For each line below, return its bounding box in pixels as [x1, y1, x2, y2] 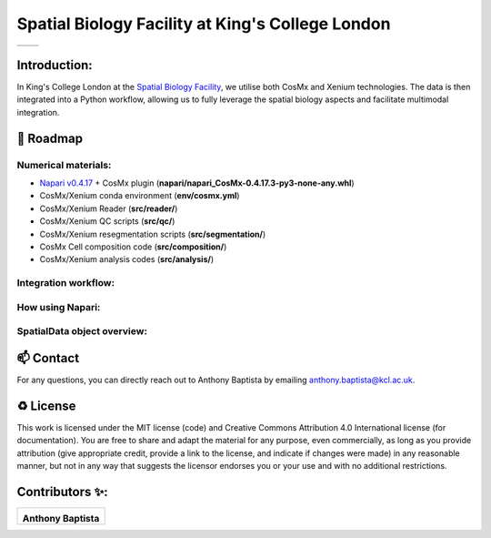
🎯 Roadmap [16, 130, 84, 146]
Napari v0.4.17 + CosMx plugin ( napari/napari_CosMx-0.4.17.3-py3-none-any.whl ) [39, 178, 355, 188]
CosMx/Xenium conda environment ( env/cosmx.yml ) [39, 190, 240, 201]
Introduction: [16, 57, 93, 73]
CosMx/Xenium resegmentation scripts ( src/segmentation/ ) [39, 228, 266, 239]
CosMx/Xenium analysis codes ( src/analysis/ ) [39, 254, 215, 265]
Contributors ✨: [16, 483, 108, 500]
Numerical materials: [16, 158, 112, 171]
